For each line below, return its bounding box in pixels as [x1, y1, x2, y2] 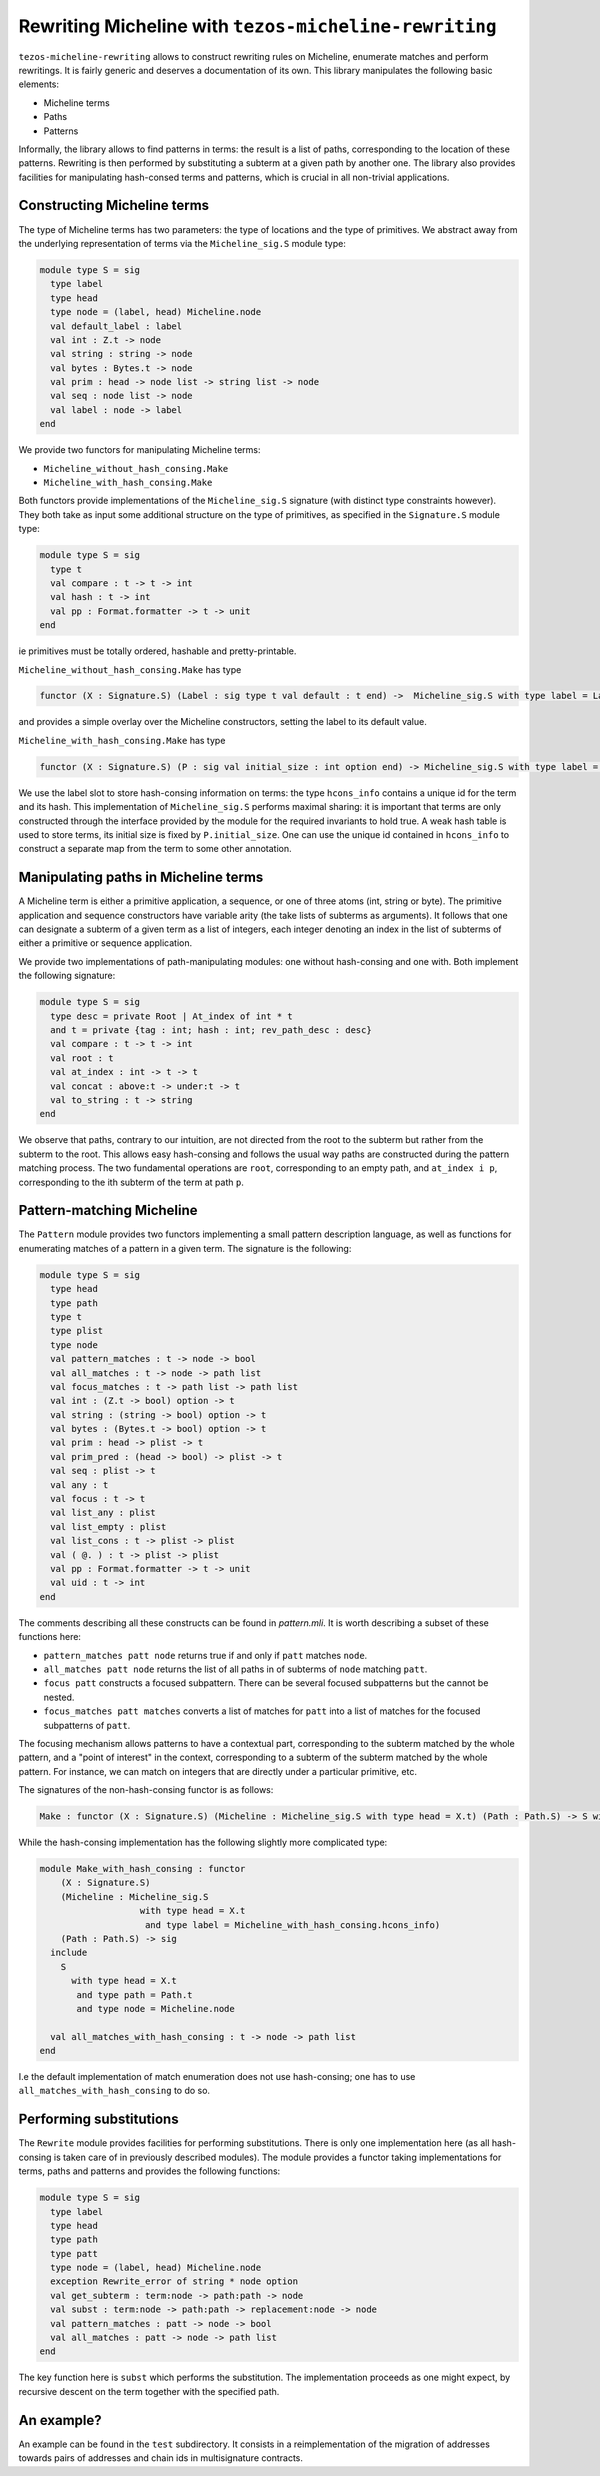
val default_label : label [50, 320, 183, 332]
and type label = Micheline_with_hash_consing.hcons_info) [145, 1919, 441, 1930]
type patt [50, 2248, 99, 2259]
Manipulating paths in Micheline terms [18, 869, 264, 886]
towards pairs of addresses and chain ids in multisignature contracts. [18, 2452, 304, 2464]
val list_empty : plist [50, 1521, 167, 1532]
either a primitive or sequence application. [18, 937, 193, 949]
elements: [18, 78, 60, 90]
